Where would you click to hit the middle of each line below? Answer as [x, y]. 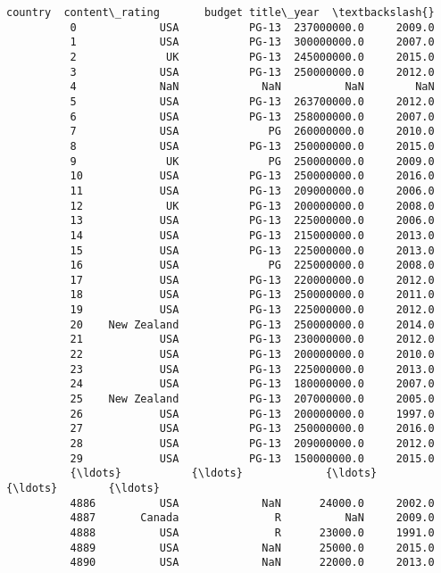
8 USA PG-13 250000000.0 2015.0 [252, 146]
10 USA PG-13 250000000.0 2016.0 [252, 176]
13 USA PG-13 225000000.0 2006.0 [252, 221]
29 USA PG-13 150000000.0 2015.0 [252, 458]
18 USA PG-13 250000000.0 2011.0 [252, 295]
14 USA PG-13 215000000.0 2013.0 [252, 235]
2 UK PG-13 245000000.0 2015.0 [252, 57]
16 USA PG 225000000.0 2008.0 [252, 266]
